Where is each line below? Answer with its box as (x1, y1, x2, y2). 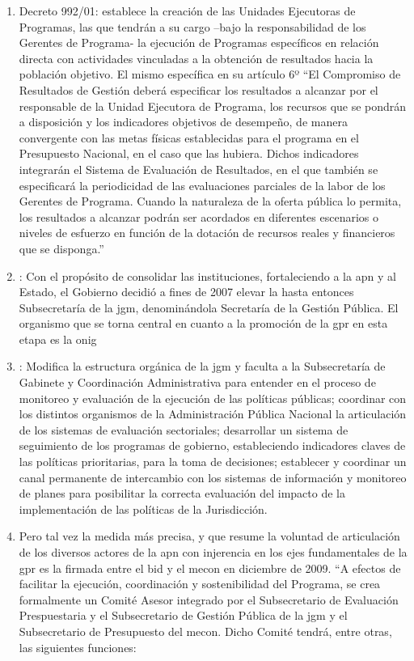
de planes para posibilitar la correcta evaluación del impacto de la (19, 485, 345, 502)
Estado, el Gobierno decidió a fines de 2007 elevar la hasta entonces (19, 283, 354, 300)
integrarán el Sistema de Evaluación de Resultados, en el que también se (19, 160, 378, 177)
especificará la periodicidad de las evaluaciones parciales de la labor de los (19, 176, 386, 193)
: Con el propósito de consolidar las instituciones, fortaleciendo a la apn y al (19, 267, 396, 284)
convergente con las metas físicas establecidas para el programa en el (19, 129, 359, 146)
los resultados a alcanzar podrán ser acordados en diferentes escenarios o (19, 208, 378, 225)
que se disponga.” (19, 239, 104, 256)
